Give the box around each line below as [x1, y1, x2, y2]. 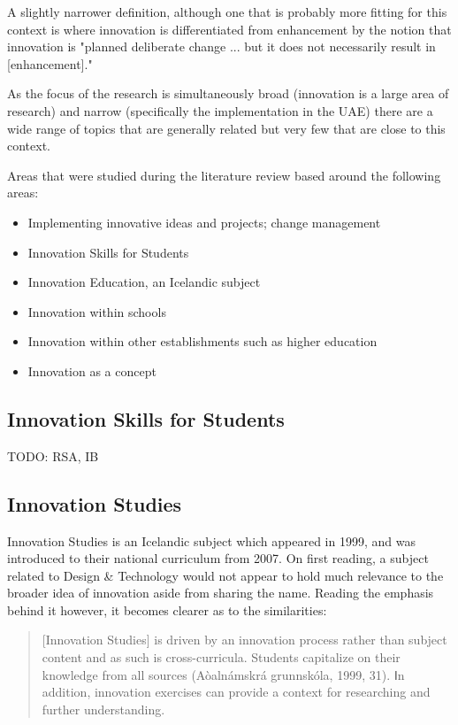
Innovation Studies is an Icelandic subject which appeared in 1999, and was [7, 531, 416, 550]
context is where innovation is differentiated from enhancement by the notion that [7, 19, 452, 38]
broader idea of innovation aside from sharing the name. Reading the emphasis [7, 583, 434, 602]
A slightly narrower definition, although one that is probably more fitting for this [7, 3, 447, 20]
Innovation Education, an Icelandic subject [27, 273, 261, 291]
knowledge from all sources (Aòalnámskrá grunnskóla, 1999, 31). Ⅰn [42, 665, 405, 683]
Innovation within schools [27, 302, 166, 320]
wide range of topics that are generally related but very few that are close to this [7, 119, 446, 137]
